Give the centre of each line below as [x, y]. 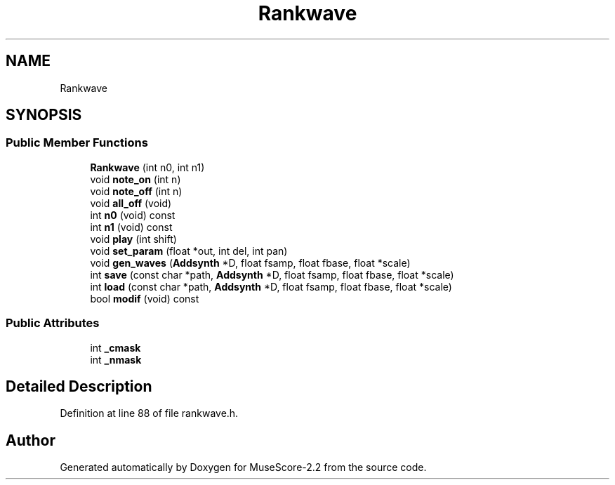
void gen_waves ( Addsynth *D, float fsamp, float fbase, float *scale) [250, 263]
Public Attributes [53, 323]
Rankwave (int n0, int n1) [147, 167]
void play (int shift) [133, 239]
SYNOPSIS [44, 115]
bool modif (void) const [145, 298]
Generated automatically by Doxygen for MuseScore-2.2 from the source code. [243, 467]
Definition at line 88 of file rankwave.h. [149, 413]
